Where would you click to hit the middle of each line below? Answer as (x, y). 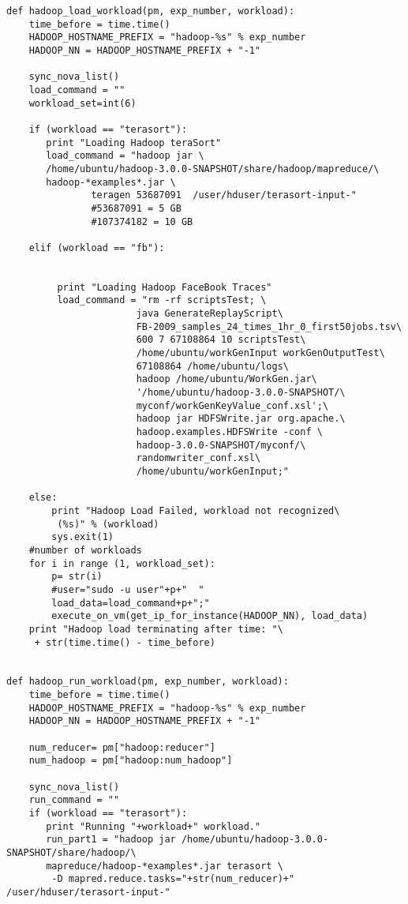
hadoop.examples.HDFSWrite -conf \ (229, 432)
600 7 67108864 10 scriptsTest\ (221, 340)
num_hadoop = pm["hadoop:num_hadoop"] (131, 761)
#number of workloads (85, 550)
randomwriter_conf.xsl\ (198, 458)
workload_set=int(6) (82, 103)
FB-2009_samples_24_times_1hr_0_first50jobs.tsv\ (269, 326)
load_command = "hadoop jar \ (125, 156)
